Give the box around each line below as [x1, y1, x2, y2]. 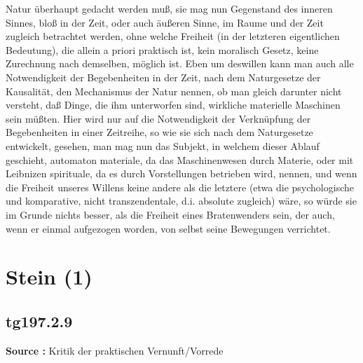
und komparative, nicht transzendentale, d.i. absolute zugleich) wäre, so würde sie [6, 193, 357, 208]
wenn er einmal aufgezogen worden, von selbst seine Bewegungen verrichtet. [6, 221, 331, 235]
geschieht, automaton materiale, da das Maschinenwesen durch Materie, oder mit [6, 152, 354, 167]
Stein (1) [6, 262, 93, 291]
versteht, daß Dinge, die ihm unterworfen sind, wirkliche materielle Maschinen [6, 97, 341, 112]
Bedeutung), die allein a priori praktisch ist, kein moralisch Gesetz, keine [6, 42, 319, 57]
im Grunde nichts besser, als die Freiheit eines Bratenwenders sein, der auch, [6, 207, 335, 221]
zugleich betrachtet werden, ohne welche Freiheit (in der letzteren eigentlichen [6, 29, 340, 43]
